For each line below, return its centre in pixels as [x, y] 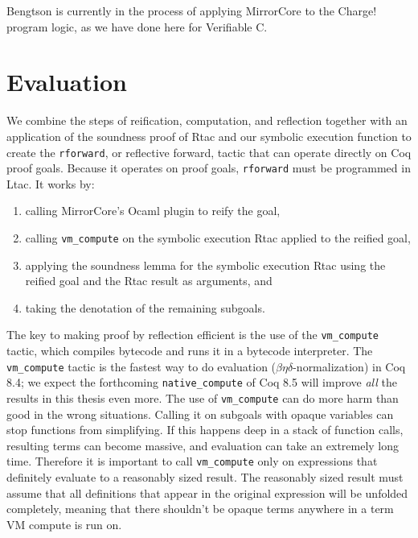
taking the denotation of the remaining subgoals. [145, 307]
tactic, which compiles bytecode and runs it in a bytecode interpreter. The [190, 351]
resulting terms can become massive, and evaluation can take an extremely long [203, 445]
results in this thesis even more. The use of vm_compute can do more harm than [203, 398]
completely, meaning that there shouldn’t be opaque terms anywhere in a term [200, 509]
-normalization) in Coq [349, 366]
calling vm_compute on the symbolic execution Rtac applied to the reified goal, [218, 238]
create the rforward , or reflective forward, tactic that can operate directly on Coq [209, 152]
